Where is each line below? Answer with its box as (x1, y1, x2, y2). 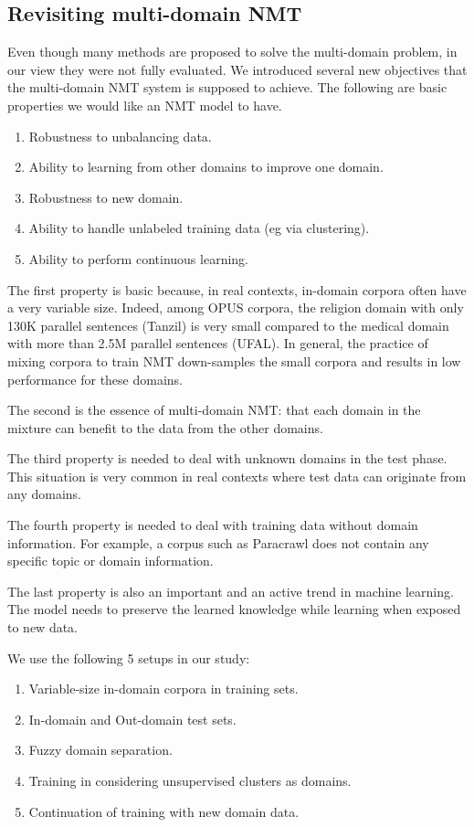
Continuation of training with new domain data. (28, 801, 300, 821)
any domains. (7, 484, 81, 504)
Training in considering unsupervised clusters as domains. (28, 771, 352, 790)
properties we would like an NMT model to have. (7, 95, 282, 114)
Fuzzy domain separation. (28, 740, 173, 759)
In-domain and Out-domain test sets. (28, 709, 237, 728)
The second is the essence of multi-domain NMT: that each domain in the (7, 400, 421, 419)
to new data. (7, 618, 78, 637)
